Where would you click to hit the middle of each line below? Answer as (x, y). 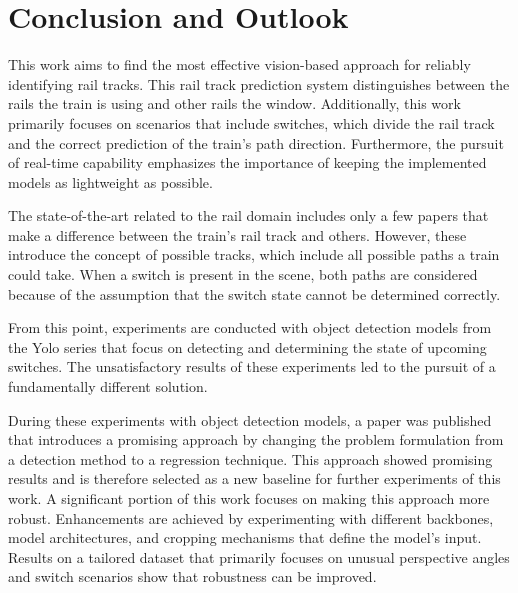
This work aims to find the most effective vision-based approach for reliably (239, 64)
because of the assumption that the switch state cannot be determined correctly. (254, 293)
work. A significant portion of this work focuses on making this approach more (249, 498)
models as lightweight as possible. (110, 181)
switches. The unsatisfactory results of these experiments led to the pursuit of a (252, 366)
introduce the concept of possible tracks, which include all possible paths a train (254, 254)
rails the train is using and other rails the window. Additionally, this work (234, 103)
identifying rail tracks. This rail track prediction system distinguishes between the (259, 83)
